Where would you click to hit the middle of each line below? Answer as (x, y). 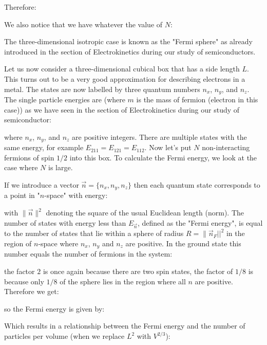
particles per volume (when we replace (64, 336)
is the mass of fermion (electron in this (197, 99)
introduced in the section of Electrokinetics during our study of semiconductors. (130, 51)
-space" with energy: (76, 195)
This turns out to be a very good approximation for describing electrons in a (125, 78)
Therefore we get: (32, 291)
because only (24, 281)
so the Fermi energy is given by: (54, 308)
